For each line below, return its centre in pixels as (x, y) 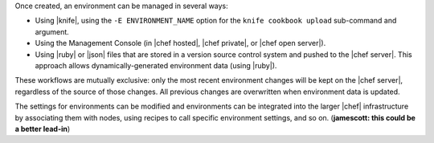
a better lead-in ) (43, 129)
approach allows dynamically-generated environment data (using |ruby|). (156, 65)
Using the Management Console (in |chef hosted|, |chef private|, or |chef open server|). (180, 43)
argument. (52, 31)
